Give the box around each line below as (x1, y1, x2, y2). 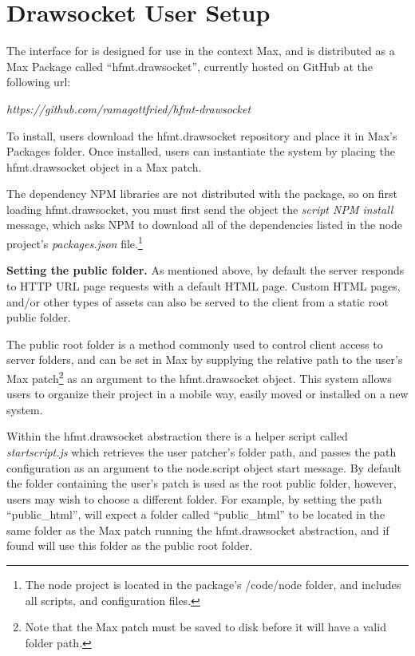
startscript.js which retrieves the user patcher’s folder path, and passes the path (6, 443, 397, 460)
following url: (6, 73, 71, 90)
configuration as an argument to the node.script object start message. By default (6, 459, 402, 476)
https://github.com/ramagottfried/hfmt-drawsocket (6, 100, 251, 117)
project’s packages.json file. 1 (6, 233, 143, 251)
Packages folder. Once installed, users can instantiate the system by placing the (6, 143, 395, 160)
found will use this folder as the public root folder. (6, 537, 253, 554)
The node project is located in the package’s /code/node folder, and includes (25, 576, 401, 593)
